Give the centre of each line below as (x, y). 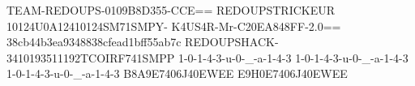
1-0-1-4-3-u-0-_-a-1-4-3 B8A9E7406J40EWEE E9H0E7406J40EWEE (177, 73)
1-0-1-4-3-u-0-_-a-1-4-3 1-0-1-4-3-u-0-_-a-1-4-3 (293, 57)
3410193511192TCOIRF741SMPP (91, 57)
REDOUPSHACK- (232, 42)
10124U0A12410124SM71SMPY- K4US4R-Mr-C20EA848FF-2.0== (174, 26)
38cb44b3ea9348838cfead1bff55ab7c (94, 42)
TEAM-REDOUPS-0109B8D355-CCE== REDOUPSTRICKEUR (171, 10)
